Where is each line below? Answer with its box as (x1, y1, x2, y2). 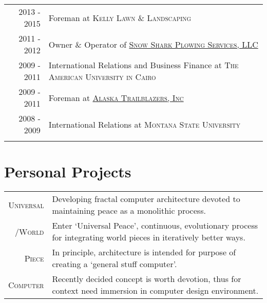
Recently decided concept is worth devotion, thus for (52, 273, 241, 285)
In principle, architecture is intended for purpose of (52, 246, 236, 258)
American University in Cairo (48, 71, 156, 83)
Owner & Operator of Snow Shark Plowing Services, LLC (48, 38, 258, 50)
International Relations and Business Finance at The (48, 59, 239, 71)
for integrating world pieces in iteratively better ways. (52, 231, 245, 244)
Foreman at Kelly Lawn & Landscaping (48, 11, 192, 24)
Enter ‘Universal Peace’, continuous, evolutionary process (52, 219, 258, 232)
